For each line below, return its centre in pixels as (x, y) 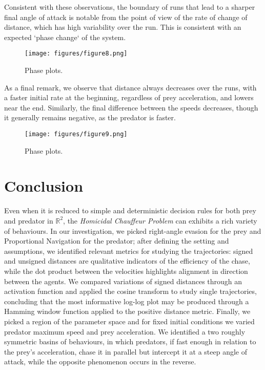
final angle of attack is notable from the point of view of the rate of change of (126, 17)
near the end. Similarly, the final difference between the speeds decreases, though (131, 107)
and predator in (29, 220)
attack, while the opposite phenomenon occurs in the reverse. (100, 362)
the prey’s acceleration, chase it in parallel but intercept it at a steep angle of (126, 351)
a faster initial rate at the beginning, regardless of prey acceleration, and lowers (129, 97)
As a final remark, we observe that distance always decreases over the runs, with (130, 87)
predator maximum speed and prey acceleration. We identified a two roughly (125, 331)
